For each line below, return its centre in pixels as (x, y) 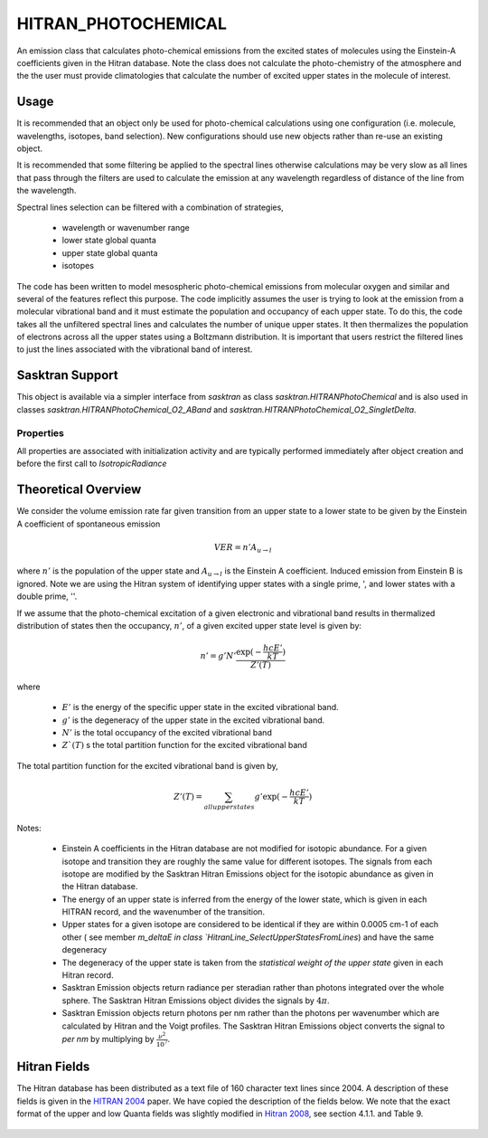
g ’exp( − (272, 797)
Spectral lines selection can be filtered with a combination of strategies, (150, 207)
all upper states (229, 807)
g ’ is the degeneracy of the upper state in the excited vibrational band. (193, 720)
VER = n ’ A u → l (243, 548)
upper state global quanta (110, 252)
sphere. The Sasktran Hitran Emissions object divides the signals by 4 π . (196, 1000)
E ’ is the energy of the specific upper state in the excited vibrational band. (200, 707)
